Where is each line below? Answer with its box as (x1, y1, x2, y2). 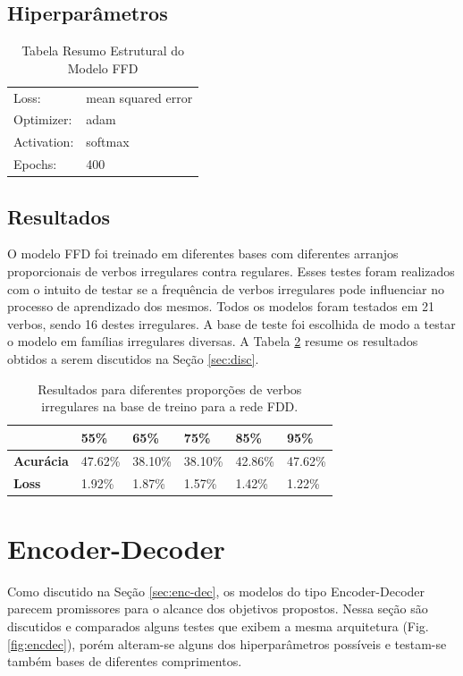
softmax (86, 132, 130, 151)
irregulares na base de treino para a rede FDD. (41, 397, 299, 416)
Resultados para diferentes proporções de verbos (38, 379, 302, 398)
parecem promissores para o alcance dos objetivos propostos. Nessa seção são (7, 599, 428, 618)
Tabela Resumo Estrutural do (21, 41, 184, 60)
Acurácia (13, 451, 69, 469)
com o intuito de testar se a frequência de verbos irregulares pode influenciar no (7, 279, 445, 298)
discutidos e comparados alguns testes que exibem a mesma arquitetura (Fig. (7, 616, 429, 635)
